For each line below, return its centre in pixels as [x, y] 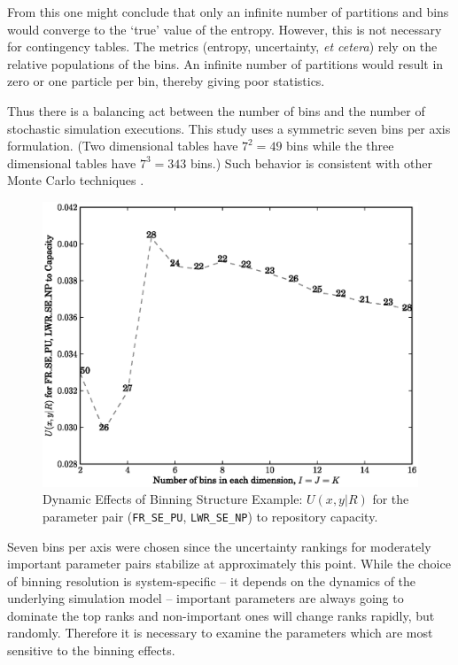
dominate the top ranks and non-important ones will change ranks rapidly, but [221, 615]
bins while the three [340, 146]
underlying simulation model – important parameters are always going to [206, 598]
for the [391, 499]
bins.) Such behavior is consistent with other [311, 162]
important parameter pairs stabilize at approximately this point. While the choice [229, 564]
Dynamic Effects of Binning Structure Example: [173, 499]
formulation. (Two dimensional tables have [123, 146]
